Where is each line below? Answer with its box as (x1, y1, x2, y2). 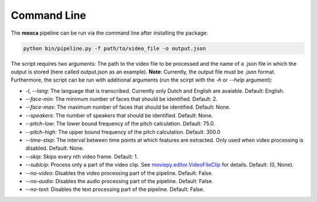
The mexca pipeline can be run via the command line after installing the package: (11, 29, 208, 36)
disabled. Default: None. (25, 144, 85, 152)
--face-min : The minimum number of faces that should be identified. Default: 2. (25, 96, 218, 103)
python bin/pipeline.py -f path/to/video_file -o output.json (23, 45, 206, 52)
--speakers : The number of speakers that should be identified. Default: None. (25, 112, 214, 119)
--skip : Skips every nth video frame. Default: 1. (25, 153, 139, 160)
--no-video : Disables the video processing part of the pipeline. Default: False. (25, 169, 214, 176)
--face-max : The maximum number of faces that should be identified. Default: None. (25, 103, 231, 111)
